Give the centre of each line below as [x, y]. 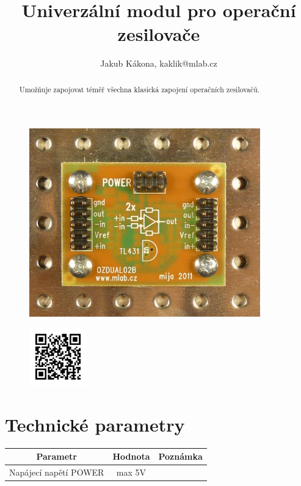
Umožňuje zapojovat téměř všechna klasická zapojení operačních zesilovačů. [140, 89]
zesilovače [159, 34]
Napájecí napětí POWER [57, 472]
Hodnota [131, 456]
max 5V [131, 472]
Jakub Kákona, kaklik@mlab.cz [159, 63]
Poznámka [180, 456]
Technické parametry [95, 424]
